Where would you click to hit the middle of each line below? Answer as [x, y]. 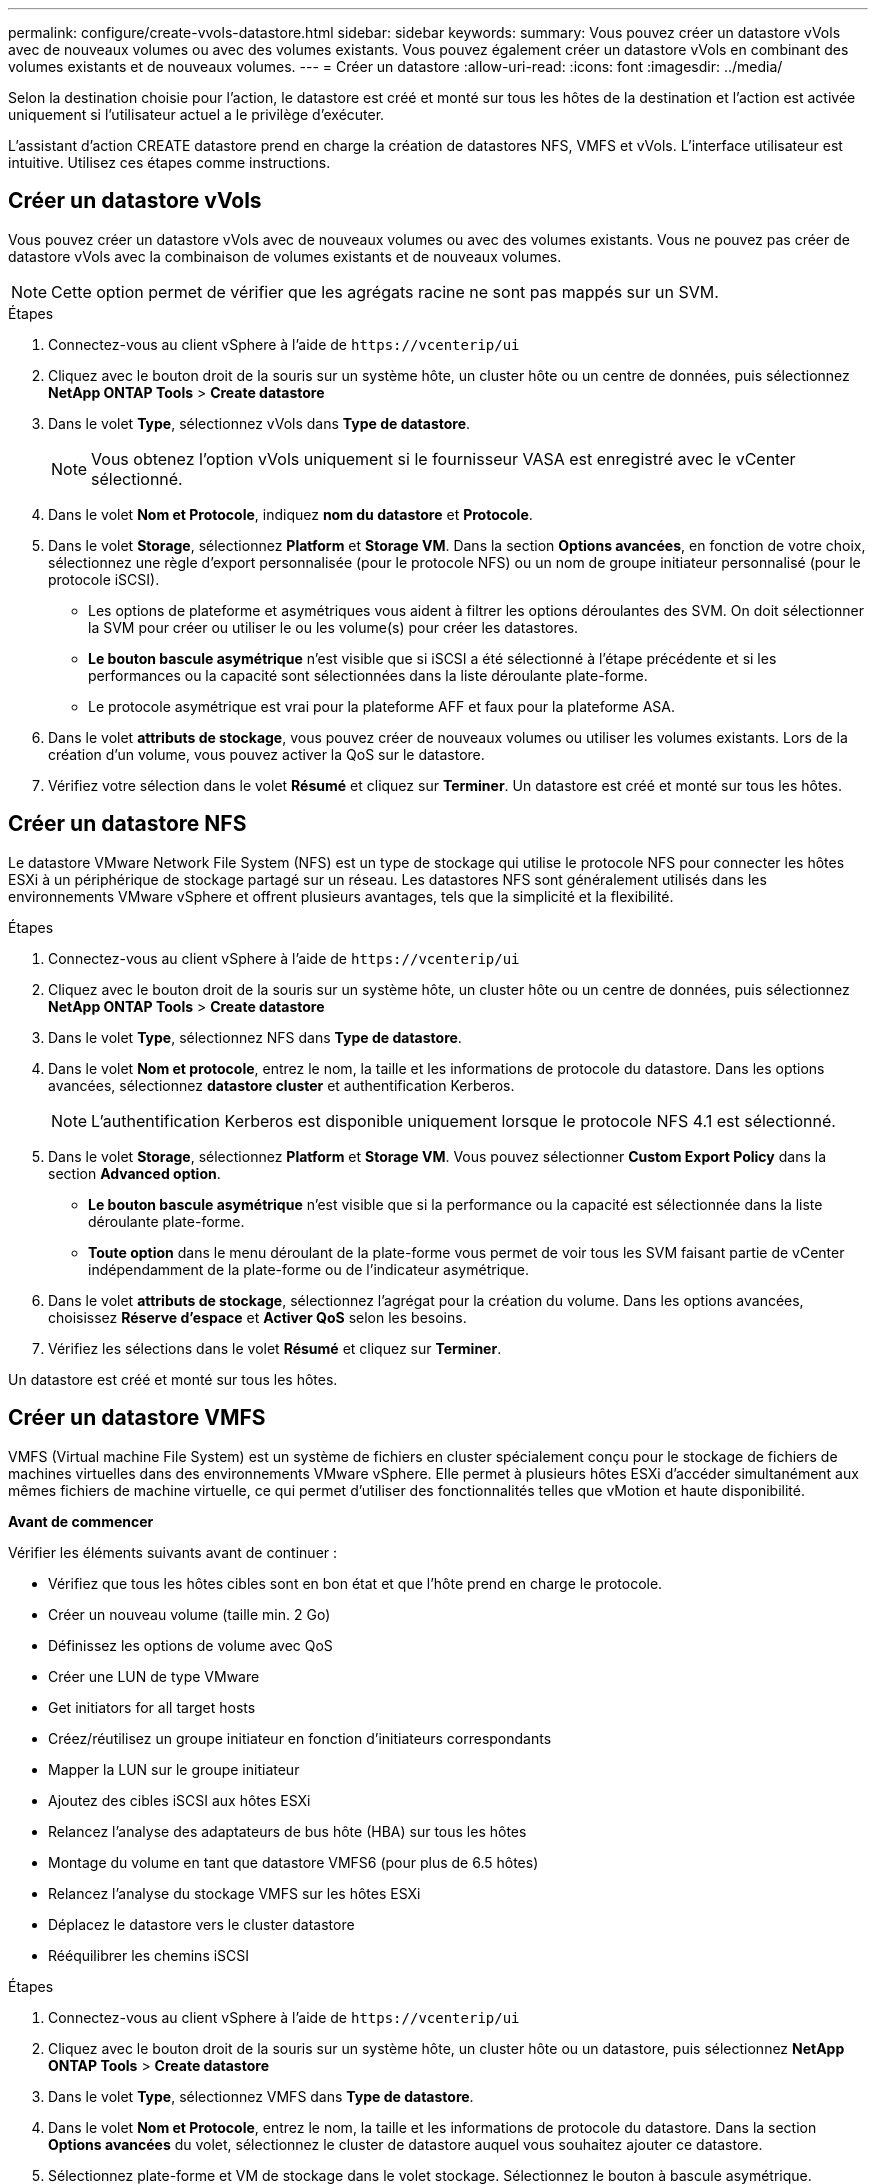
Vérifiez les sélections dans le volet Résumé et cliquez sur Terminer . [275, 1348]
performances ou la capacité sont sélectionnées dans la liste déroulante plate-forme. [368, 675]
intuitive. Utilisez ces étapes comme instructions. [169, 162]
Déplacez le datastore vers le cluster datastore [201, 1924]
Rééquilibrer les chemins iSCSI [149, 1955]
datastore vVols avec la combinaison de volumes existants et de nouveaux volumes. [285, 256]
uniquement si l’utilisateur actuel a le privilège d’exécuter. [196, 114]
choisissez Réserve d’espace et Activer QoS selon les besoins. [257, 1317]
